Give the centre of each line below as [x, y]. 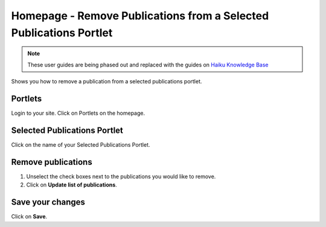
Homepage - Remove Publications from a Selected [140, 16]
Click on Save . [29, 217]
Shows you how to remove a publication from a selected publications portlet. [107, 82]
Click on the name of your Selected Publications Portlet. [81, 144]
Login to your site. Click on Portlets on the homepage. [78, 113]
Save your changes [48, 202]
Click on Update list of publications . [72, 185]
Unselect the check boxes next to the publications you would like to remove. [121, 176]
